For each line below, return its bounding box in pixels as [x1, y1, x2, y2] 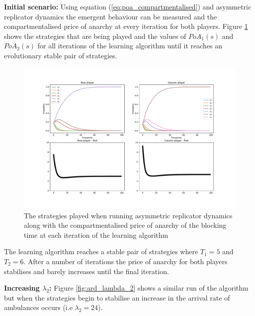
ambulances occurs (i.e [4, 302, 73, 313]
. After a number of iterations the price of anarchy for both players [23, 256, 228, 266]
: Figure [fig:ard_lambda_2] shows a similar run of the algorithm [49, 283, 249, 293]
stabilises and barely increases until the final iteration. [4, 266, 169, 276]
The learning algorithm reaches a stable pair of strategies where [4, 246, 198, 257]
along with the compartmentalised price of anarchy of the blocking [24, 220, 227, 230]
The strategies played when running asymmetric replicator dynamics [24, 210, 233, 220]
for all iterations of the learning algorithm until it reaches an [37, 40, 223, 51]
